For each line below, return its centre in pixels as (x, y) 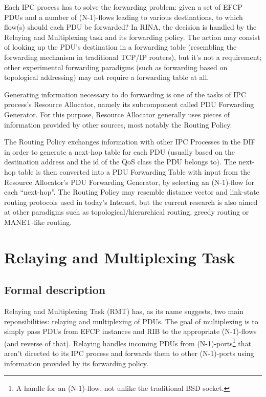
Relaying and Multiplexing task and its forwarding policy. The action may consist (132, 37)
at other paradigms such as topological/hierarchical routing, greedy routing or (127, 212)
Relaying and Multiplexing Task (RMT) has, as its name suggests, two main (124, 311)
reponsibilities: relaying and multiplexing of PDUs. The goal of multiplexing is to (131, 321)
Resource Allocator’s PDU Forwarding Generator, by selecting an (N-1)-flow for (129, 182)
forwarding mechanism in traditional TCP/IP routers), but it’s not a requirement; (133, 57)
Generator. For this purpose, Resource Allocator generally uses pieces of (117, 114)
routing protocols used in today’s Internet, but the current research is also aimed (131, 202)
